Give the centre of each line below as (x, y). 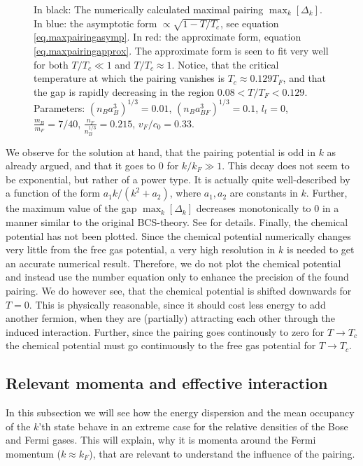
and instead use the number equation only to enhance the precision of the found (177, 277)
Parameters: (59, 107)
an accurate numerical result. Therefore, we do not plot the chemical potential (173, 263)
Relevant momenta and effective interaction (167, 383)
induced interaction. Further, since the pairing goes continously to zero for (165, 331)
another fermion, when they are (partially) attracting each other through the (170, 318)
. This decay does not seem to (286, 165)
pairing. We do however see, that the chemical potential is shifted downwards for (179, 291)
